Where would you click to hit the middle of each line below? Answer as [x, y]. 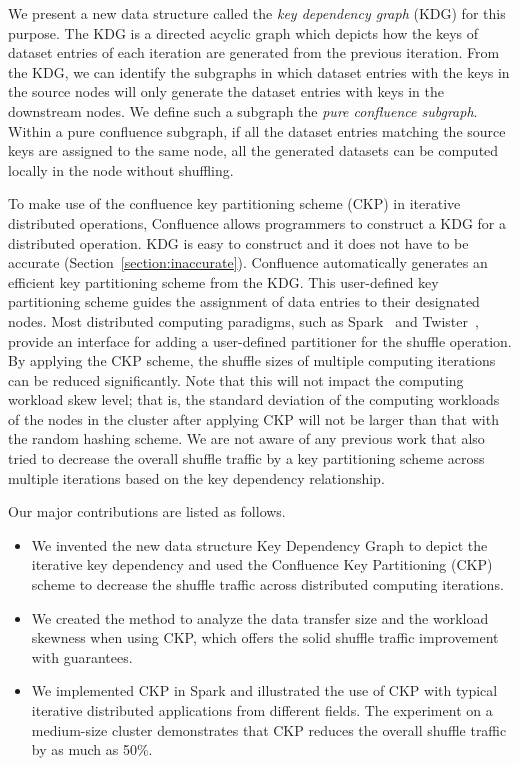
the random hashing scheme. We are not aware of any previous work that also [246, 438]
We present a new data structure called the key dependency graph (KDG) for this [257, 13]
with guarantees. [82, 656]
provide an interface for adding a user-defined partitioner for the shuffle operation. [260, 340]
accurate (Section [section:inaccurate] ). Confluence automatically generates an [248, 262]
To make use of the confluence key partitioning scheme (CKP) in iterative [234, 203]
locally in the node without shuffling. [121, 169]
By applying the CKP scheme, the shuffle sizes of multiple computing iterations [252, 360]
